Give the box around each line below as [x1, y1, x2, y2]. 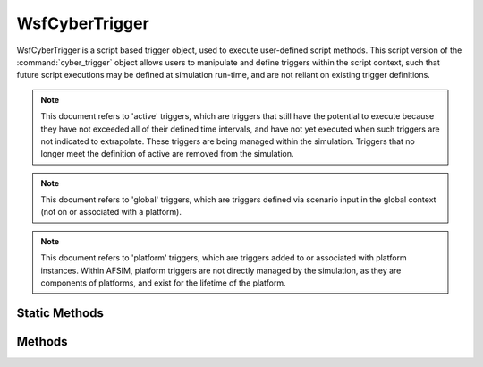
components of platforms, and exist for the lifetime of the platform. [40, 277, 286, 288]
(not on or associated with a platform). [40, 207, 182, 218]
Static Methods [16, 305, 105, 320]
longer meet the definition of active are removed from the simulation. [40, 149, 294, 159]
